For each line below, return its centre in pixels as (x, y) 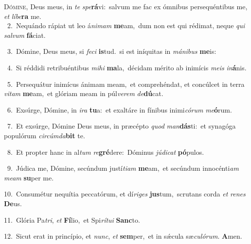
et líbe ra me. (23, 16)
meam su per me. (29, 177)
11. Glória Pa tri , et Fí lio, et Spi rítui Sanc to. (72, 220)
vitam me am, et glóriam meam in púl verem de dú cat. (84, 93)
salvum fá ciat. (25, 35)
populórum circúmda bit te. (45, 135)
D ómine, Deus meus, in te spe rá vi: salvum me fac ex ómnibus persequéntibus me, (126, 6)
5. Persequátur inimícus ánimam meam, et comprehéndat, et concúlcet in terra (126, 84)
